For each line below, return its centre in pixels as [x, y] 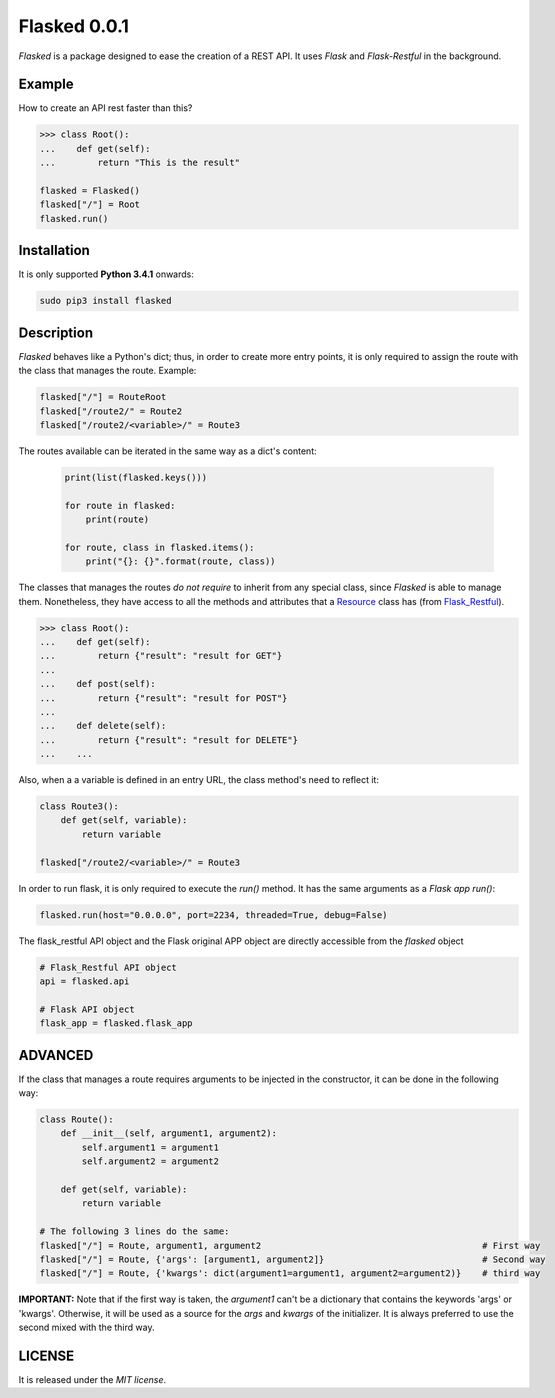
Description [56, 332]
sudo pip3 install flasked [105, 301]
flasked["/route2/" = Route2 [111, 411]
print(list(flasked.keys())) [136, 477]
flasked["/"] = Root [89, 204]
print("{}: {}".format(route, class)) [180, 561]
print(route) [117, 519]
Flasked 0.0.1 [74, 26]
